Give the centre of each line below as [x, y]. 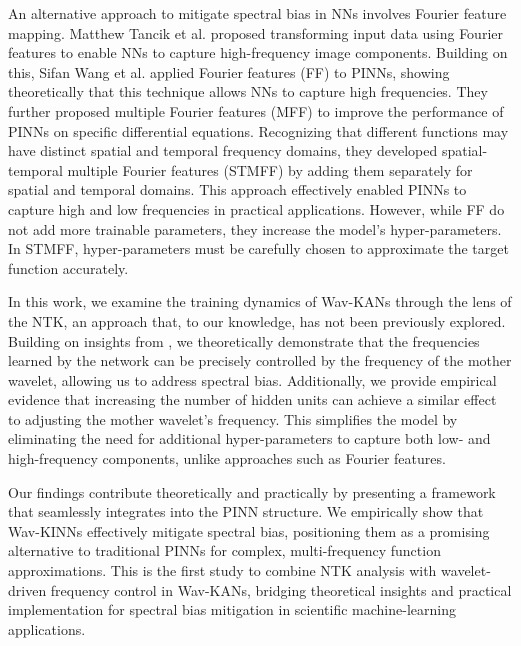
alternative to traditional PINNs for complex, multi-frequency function [224, 550]
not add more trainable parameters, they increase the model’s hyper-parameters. [255, 228]
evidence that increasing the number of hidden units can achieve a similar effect [252, 399]
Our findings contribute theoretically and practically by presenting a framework [252, 491]
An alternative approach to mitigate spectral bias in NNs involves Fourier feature [257, 13]
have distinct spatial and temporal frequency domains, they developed [223, 150]
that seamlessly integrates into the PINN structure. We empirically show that [246, 511]
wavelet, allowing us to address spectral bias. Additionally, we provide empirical [252, 379]
